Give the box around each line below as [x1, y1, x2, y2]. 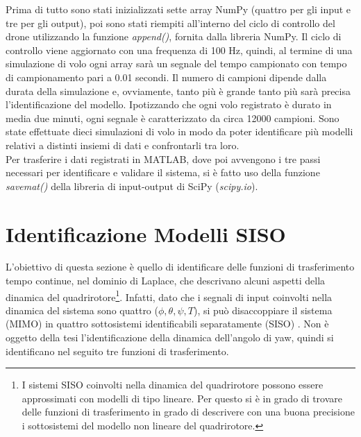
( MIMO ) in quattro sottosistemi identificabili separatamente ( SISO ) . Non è [6, 316, 329, 331]
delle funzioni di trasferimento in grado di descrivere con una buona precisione [22, 404, 355, 419]
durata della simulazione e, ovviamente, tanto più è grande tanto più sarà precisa [6, 83, 351, 98]
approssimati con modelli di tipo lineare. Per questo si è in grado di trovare [22, 391, 342, 405]
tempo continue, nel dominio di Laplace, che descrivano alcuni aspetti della [6, 273, 326, 288]
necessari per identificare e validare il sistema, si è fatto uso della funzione [6, 165, 320, 180]
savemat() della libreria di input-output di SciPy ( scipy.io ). [6, 178, 258, 193]
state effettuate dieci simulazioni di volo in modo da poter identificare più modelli [6, 124, 353, 139]
